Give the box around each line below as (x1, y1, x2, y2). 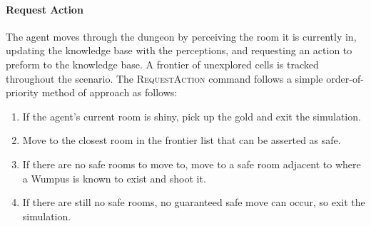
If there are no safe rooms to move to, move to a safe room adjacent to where (22, 156, 361, 171)
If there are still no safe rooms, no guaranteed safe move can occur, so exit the (22, 195, 365, 210)
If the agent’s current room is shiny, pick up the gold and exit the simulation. (22, 108, 361, 123)
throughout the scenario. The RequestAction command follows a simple (6, 71, 323, 86)
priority (6, 85, 39, 100)
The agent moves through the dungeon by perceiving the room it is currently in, (6, 29, 357, 43)
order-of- (326, 71, 364, 86)
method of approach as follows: (41, 85, 178, 100)
